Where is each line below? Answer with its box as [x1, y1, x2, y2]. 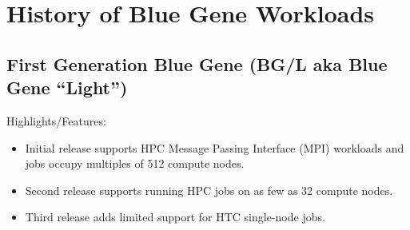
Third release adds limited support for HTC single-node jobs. [25, 208, 325, 225]
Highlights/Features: [6, 112, 106, 129]
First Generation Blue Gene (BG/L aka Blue [6, 51, 388, 76]
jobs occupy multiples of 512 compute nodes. [25, 155, 245, 172]
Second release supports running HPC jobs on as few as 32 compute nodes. [25, 181, 393, 198]
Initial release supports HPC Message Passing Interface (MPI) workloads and [25, 139, 404, 156]
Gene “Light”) [6, 75, 128, 100]
